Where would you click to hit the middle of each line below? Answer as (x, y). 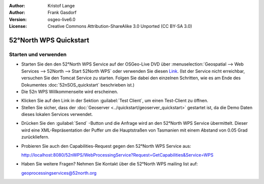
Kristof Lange (61, 6)
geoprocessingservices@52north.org (59, 173)
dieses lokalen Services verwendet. (57, 115)
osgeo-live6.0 (62, 19)
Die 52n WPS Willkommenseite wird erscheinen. (70, 92)
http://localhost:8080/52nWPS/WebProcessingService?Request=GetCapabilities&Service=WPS (117, 155)
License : (18, 26)
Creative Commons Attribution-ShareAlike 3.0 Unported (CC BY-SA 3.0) (120, 26)
